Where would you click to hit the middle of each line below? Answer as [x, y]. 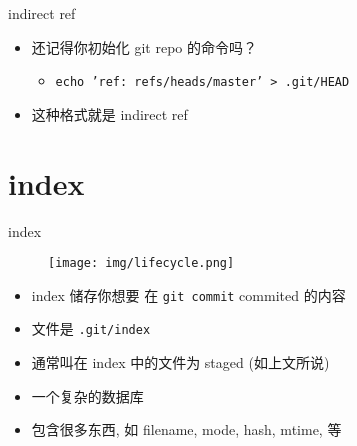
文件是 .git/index [91, 328]
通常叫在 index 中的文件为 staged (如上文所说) [180, 362]
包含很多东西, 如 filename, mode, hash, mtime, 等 [186, 429]
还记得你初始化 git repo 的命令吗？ [144, 46]
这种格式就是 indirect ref [109, 113]
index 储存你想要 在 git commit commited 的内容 [188, 294]
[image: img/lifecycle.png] [141, 263]
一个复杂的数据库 [87, 395]
